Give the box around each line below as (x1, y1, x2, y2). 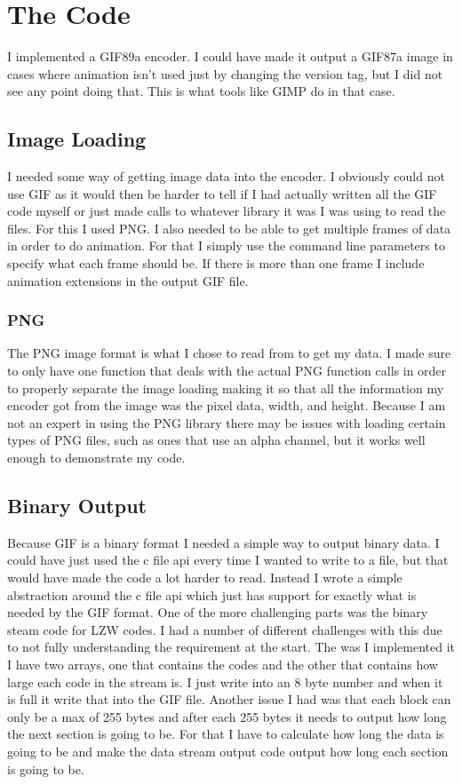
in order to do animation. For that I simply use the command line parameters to (7, 236, 445, 255)
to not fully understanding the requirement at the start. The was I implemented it (7, 637, 455, 656)
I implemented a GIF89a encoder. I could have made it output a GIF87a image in (7, 47, 453, 66)
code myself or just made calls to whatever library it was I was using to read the (7, 202, 446, 220)
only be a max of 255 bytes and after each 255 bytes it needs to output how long (7, 707, 447, 725)
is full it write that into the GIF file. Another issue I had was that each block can (7, 690, 451, 709)
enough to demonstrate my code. (7, 448, 186, 467)
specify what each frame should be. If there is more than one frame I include (7, 254, 425, 273)
